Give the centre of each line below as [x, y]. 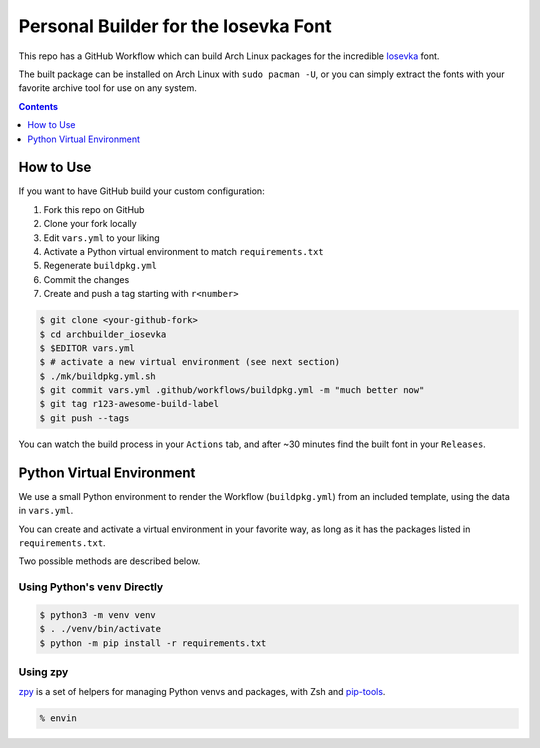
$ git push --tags [84, 418]
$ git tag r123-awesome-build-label [129, 404]
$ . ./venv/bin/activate [100, 629]
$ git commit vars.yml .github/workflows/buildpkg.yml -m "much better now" [232, 390]
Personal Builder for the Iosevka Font [175, 26]
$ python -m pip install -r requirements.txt [153, 643]
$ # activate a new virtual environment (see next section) [190, 362]
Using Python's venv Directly [91, 587]
